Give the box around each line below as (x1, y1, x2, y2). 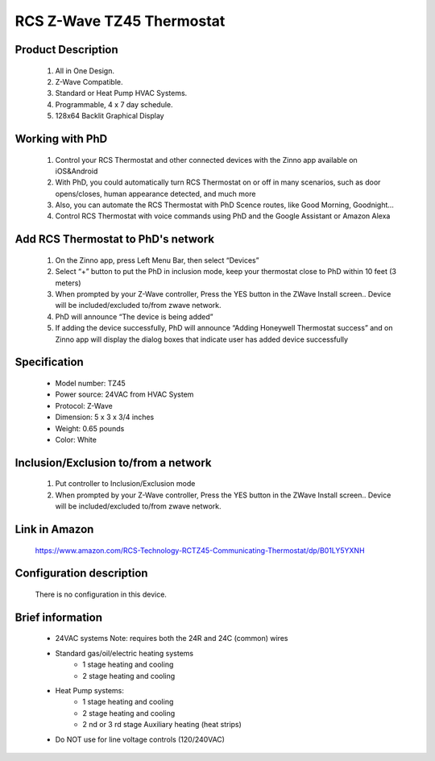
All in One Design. (55, 65, 114, 76)
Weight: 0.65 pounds (55, 423, 125, 433)
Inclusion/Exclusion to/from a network (14, 455, 212, 469)
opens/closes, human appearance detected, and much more (55, 189, 256, 198)
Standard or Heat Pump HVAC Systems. (55, 89, 188, 98)
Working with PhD (14, 131, 108, 145)
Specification (14, 356, 84, 369)
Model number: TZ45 (55, 379, 126, 389)
